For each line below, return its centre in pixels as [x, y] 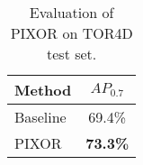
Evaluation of [71, 12]
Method [43, 90]
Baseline [40, 117]
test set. [72, 54]
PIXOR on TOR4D [71, 33]
